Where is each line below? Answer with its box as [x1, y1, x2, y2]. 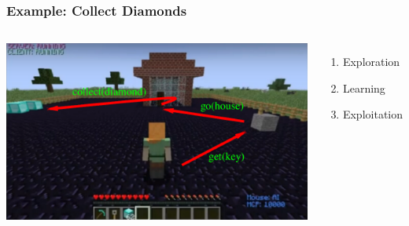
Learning [342, 79, 385, 96]
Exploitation [342, 106, 403, 122]
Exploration [342, 53, 400, 70]
